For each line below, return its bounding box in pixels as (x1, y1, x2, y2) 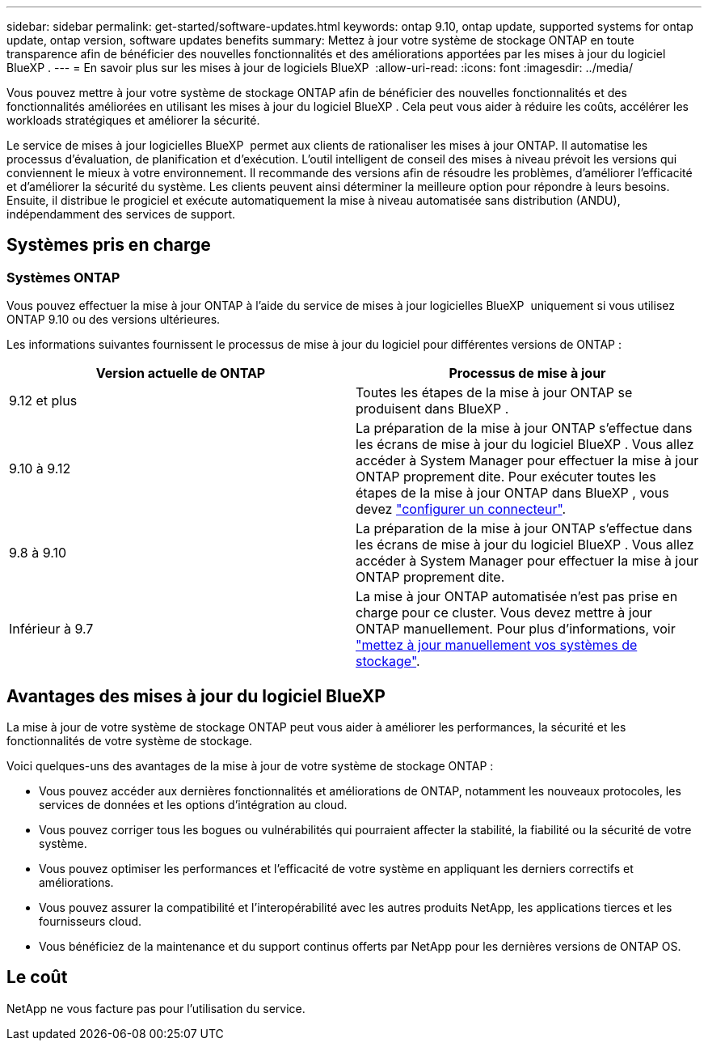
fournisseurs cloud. (39, 914, 142, 929)
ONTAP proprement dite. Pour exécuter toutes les (356, 468, 656, 485)
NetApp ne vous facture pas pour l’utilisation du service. (6, 1001, 306, 1015)
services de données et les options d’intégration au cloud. (39, 798, 348, 812)
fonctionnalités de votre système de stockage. (6, 734, 253, 748)
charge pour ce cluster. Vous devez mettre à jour (356, 604, 652, 621)
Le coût (6, 967, 68, 988)
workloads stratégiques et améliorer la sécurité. (6, 113, 260, 127)
